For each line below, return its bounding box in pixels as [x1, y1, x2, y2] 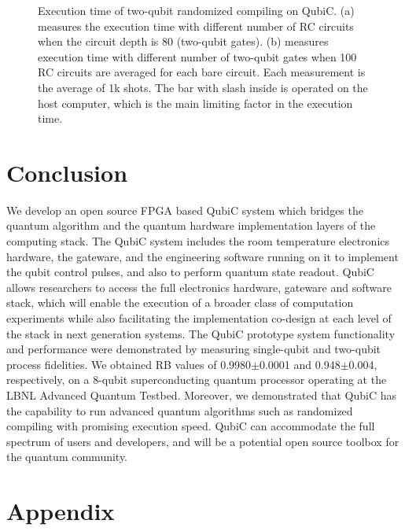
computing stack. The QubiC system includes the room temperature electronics [6, 233, 390, 249]
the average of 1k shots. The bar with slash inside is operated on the [38, 79, 368, 95]
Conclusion [6, 156, 128, 188]
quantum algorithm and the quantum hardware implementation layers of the [6, 217, 376, 234]
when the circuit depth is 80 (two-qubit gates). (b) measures [38, 33, 329, 50]
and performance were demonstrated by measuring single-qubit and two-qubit [6, 341, 381, 357]
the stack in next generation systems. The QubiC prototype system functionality [6, 325, 396, 341]
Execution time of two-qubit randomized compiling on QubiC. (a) [38, 2, 355, 18]
